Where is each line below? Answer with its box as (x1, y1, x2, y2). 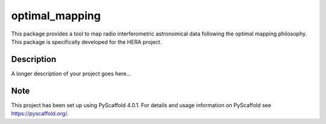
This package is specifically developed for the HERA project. (11, 38, 162, 45)
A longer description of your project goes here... (11, 70, 131, 77)
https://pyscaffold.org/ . (11, 110, 69, 117)
